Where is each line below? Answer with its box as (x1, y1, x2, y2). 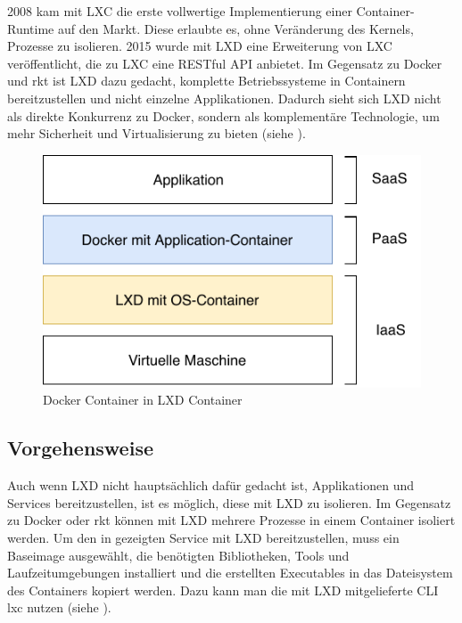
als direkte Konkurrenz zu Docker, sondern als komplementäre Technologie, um (7, 106, 440, 125)
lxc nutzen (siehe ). (7, 598, 111, 617)
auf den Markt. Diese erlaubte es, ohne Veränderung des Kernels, (57, 19, 414, 37)
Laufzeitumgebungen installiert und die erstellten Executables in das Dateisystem (7, 563, 453, 582)
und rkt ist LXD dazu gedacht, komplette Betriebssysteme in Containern (7, 71, 406, 90)
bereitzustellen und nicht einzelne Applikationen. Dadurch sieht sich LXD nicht (7, 88, 441, 107)
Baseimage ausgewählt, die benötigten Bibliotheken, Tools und (7, 545, 350, 564)
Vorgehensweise (7, 434, 153, 462)
